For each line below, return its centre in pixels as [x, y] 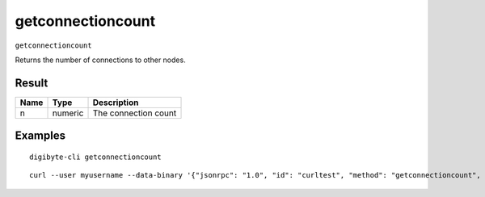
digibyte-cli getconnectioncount [95, 157]
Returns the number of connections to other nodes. [100, 60]
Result [32, 83]
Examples [40, 136]
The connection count [135, 113]
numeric [68, 113]
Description [116, 103]
